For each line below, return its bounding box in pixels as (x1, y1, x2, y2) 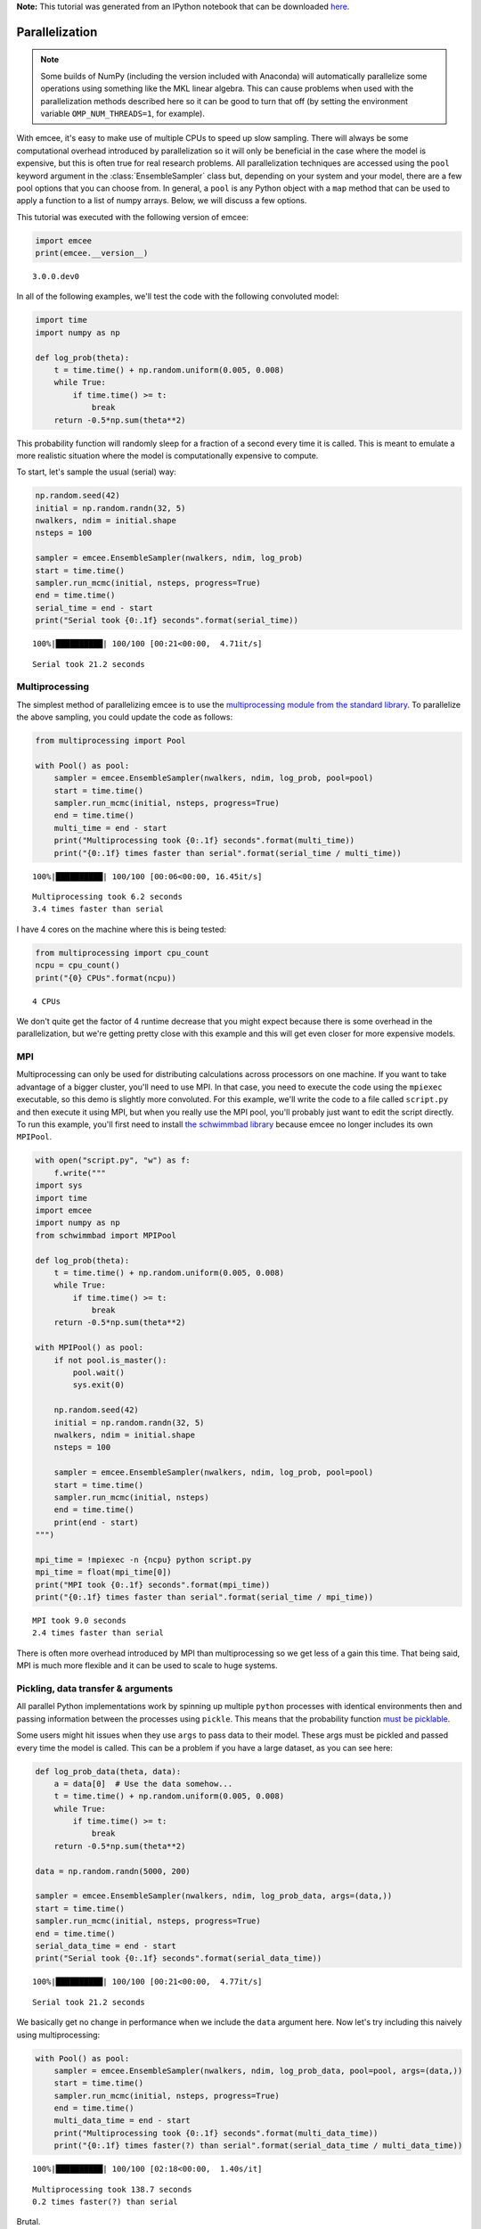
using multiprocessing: (16, 2029, 101, 2040)
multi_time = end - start (53, 823, 167, 833)
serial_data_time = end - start (35, 1940, 177, 1951)
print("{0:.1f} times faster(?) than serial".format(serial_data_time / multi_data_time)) (53, 2141, 463, 2151)
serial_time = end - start (35, 603, 153, 613)
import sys (35, 1180, 83, 1190)
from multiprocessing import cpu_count (35, 948, 209, 958)
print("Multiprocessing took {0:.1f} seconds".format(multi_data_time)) (53, 2127, 379, 2138)
